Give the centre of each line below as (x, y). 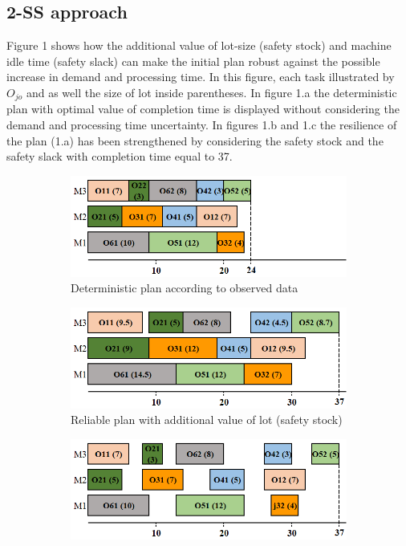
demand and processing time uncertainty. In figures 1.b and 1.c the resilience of (202, 125)
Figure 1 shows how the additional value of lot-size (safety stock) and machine (199, 45)
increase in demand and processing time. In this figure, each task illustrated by (201, 77)
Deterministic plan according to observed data (185, 288)
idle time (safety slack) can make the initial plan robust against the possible (193, 61)
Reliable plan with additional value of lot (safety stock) (207, 420)
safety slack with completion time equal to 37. (120, 156)
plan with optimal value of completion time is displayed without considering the (203, 109)
